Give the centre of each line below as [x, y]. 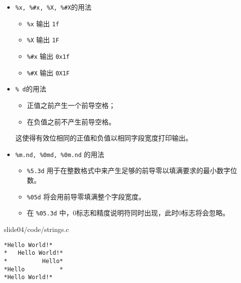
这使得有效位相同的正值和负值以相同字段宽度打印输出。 [104, 138]
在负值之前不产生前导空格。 [71, 121]
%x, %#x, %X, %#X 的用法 [53, 7]
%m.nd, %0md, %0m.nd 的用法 [60, 154]
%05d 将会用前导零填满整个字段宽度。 [86, 196]
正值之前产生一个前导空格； [71, 105]
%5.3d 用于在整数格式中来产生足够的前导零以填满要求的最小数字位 [132, 170]
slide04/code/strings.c [36, 229]
